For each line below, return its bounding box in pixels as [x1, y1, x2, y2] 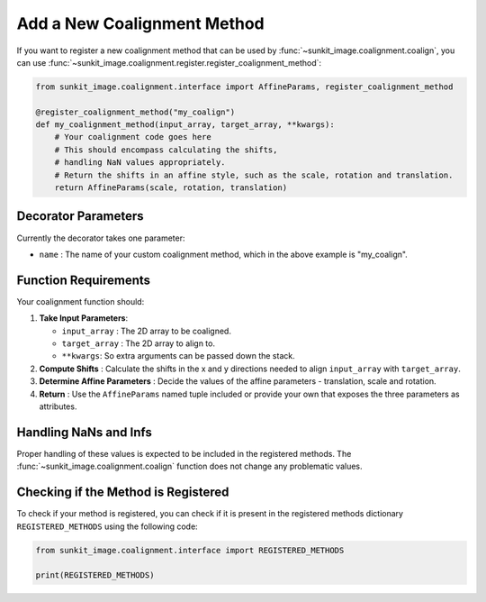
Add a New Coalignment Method [16, 14, 265, 33]
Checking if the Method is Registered [16, 485, 229, 500]
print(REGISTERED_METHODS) [35, 570, 155, 580]
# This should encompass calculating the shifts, [54, 144, 278, 155]
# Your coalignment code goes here [54, 132, 211, 142]
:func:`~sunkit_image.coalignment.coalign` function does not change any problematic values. [16, 461, 363, 472]
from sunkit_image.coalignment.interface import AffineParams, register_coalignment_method [35, 81, 454, 92]
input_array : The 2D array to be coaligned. [61, 325, 231, 336]
